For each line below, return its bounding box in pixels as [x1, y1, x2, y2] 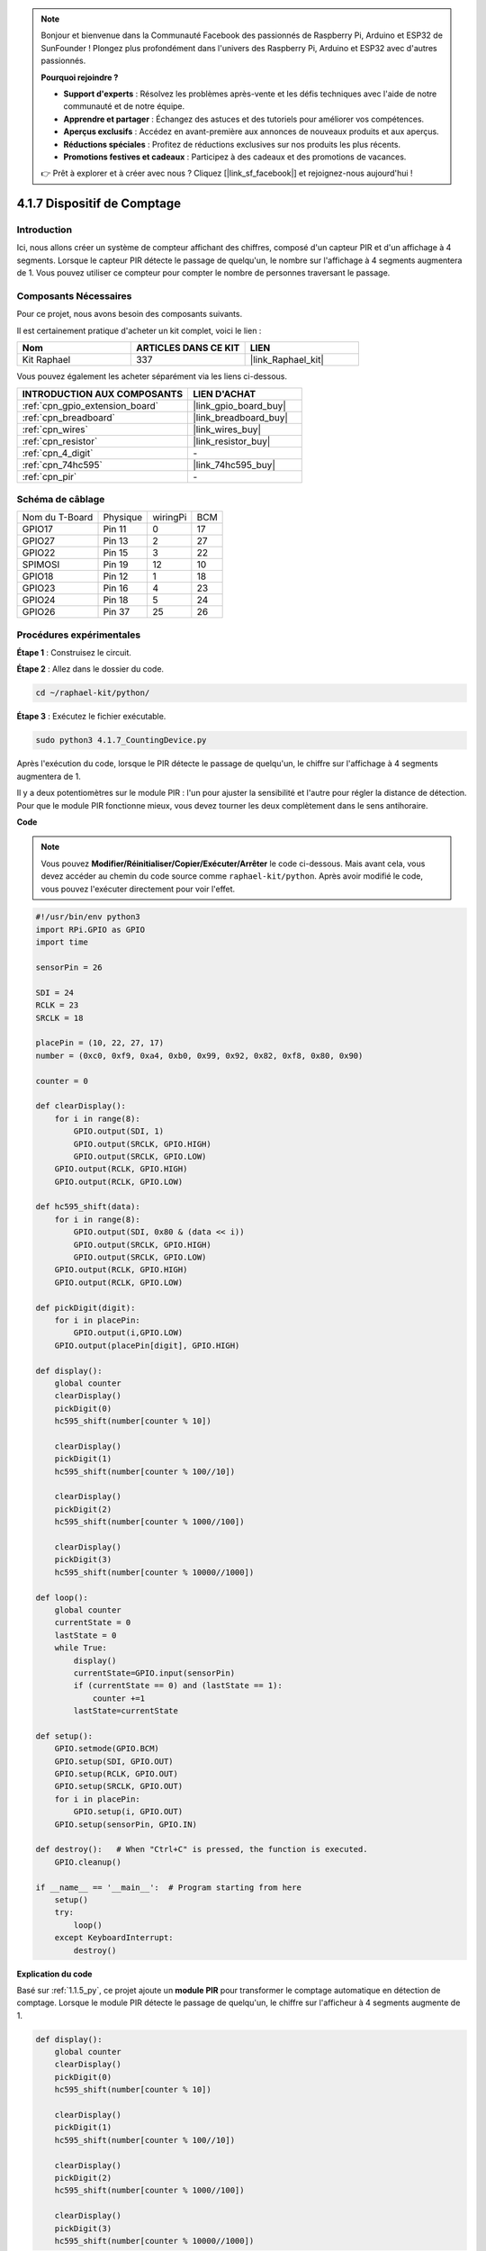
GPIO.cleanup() [54, 1857, 121, 1867]
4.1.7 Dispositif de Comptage [16, 196, 182, 212]
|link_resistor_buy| [193, 435, 271, 447]
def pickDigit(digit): [35, 1302, 136, 1313]
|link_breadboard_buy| [193, 411, 288, 423]
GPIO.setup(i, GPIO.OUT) [73, 1806, 184, 1817]
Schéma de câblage [16, 493, 105, 505]
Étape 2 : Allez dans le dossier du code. [16, 664, 165, 674]
